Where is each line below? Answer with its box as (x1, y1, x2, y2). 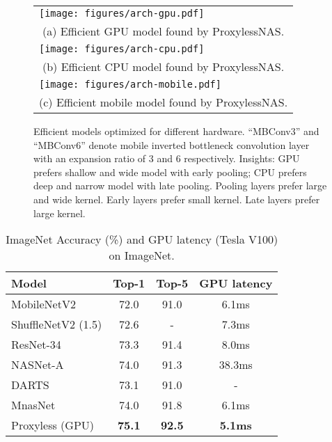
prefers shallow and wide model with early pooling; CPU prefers (33, 164, 307, 179)
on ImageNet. (109, 247, 175, 264)
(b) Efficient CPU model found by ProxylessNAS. (42, 58, 285, 74)
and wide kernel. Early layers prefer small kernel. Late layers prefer (33, 191, 320, 206)
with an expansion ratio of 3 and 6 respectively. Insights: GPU (33, 151, 300, 166)
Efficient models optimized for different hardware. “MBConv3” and (33, 124, 319, 138)
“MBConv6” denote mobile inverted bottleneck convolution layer (33, 137, 310, 152)
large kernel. (33, 205, 86, 220)
